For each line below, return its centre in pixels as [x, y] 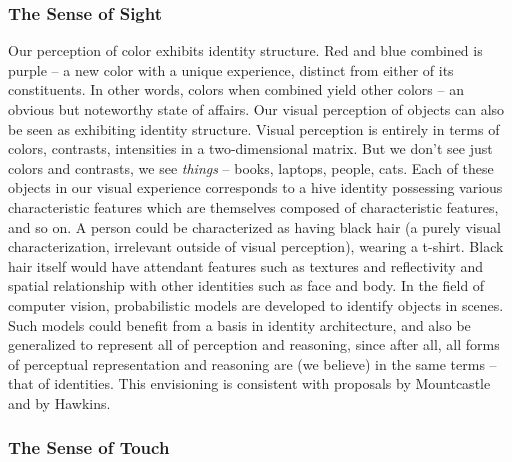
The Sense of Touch [89, 447]
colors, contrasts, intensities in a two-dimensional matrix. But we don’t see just [250, 148]
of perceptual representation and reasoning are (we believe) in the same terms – [252, 363]
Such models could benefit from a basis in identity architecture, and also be [239, 324]
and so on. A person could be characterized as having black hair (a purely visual [254, 226]
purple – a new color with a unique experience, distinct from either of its [231, 69]
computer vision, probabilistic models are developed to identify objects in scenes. [256, 304]
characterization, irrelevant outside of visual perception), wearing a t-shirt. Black [256, 246]
